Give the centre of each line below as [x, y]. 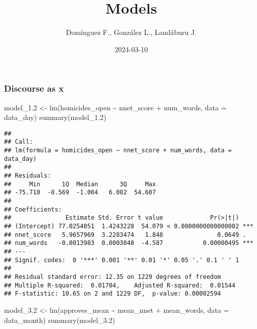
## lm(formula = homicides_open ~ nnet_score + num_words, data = [118, 151]
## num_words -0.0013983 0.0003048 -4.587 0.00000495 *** [129, 243]
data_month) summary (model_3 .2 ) [60, 320]
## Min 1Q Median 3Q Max [80, 184]
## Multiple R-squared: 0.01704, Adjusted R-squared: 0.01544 [120, 285]
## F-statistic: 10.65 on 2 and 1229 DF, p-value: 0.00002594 [113, 294]
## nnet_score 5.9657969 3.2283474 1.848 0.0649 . [125, 235]
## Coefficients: [33, 209]
